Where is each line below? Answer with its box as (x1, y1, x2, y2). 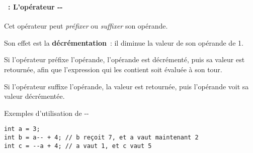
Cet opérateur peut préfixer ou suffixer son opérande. (4, 21, 168, 31)
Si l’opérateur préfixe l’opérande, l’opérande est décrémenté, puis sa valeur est (4, 54, 245, 65)
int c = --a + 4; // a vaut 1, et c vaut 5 (4, 142, 152, 149)
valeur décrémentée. (4, 91, 65, 101)
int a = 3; (4, 125, 40, 133)
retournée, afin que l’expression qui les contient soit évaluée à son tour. (4, 64, 222, 74)
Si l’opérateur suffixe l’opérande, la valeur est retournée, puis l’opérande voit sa (4, 81, 249, 91)
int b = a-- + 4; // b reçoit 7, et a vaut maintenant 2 (4, 133, 199, 141)
